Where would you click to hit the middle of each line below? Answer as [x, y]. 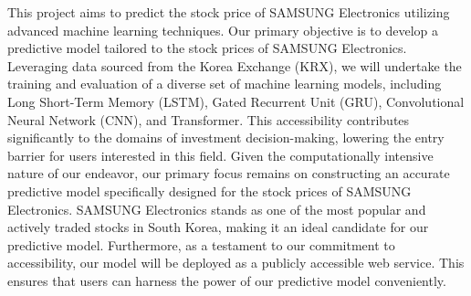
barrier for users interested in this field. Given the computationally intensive [220, 155]
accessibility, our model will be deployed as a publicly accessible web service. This [236, 263]
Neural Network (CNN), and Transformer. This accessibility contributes [209, 119]
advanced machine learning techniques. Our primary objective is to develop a [223, 30]
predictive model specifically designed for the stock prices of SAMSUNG [209, 190]
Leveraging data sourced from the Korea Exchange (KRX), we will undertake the [235, 65]
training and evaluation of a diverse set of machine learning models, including [225, 84]
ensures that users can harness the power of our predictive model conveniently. [227, 280]
